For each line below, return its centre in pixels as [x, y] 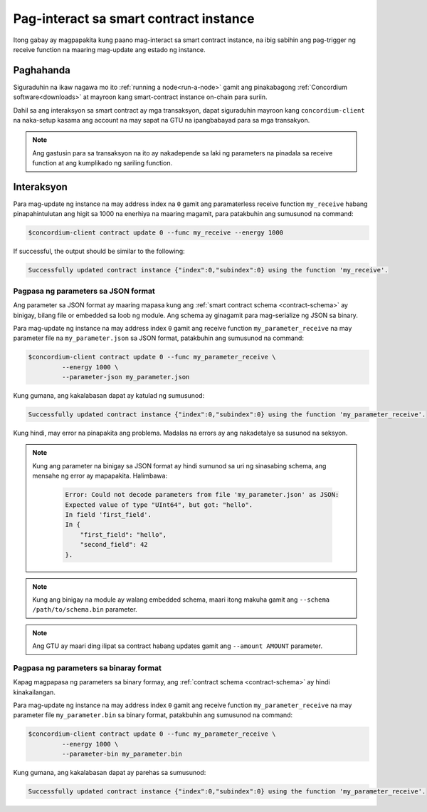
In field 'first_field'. [109, 514]
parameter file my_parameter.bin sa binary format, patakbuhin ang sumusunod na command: [153, 715]
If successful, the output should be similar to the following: [99, 251]
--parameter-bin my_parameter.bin [122, 754]
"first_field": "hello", [123, 534]
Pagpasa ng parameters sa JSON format [84, 291]
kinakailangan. [35, 692]
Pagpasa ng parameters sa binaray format [87, 668]
